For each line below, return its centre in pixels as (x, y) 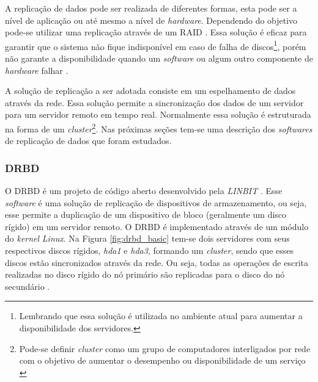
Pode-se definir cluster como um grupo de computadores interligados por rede (165, 348)
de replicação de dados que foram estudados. (88, 141)
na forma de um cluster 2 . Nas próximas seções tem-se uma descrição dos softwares (159, 128)
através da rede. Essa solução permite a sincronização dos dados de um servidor (154, 102)
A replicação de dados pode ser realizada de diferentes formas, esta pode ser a (151, 8)
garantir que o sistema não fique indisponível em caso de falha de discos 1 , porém (156, 45)
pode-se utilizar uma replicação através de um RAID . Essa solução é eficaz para (156, 32)
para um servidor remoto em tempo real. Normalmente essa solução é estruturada (158, 114)
